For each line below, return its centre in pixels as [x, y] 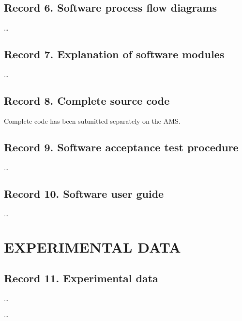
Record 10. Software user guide [84, 193]
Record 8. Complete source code [87, 100]
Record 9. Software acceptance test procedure [121, 147]
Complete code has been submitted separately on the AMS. [92, 120]
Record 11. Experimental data [81, 278]
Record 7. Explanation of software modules [114, 54]
